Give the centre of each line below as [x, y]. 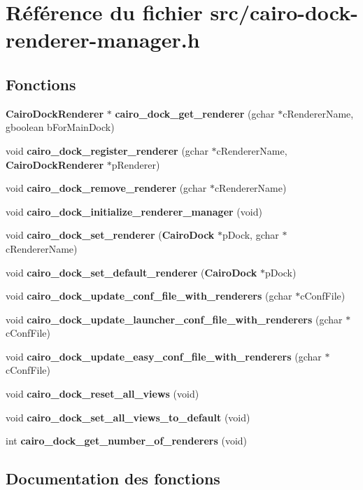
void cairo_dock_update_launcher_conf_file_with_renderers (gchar [174, 319]
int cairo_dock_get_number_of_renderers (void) [127, 441]
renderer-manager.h [103, 40]
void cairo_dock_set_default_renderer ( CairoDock [131, 272]
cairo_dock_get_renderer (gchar [195, 113]
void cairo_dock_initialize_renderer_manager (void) [134, 211]
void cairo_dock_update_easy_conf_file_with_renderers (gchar [164, 356]
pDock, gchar [251, 235]
